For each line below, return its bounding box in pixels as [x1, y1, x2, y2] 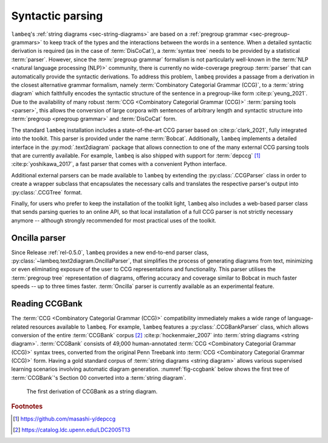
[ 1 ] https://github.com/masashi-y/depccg [13, 415, 116, 422]
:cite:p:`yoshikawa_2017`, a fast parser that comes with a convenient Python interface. [11, 160, 227, 168]
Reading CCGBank [11, 298, 83, 309]
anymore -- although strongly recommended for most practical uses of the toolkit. [11, 216, 217, 224]
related [11, 323, 29, 331]
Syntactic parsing [11, 9, 103, 22]
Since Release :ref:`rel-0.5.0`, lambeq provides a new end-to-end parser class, [11, 249, 209, 256]
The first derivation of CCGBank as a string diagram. [26, 388, 158, 395]
